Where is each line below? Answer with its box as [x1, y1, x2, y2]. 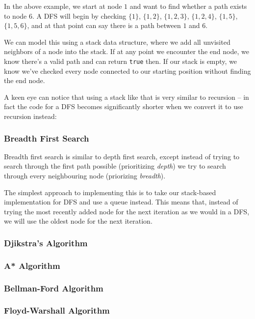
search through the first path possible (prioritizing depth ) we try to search [4, 161, 226, 171]
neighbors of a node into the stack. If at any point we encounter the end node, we [4, 46, 249, 57]
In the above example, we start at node [4, 1, 122, 11]
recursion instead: [4, 111, 57, 121]
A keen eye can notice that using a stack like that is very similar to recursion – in [4, 91, 249, 102]
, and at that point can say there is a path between [27, 20, 181, 30]
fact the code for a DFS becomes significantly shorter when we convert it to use [4, 101, 243, 112]
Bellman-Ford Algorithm [4, 282, 103, 294]
